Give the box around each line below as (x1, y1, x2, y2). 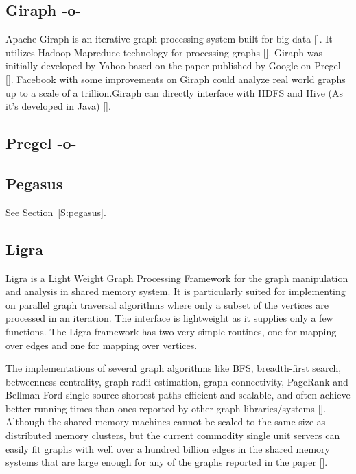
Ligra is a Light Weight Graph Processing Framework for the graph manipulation (5, 270, 348, 285)
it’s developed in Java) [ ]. (5, 99, 111, 113)
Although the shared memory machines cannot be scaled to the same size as (5, 414, 326, 429)
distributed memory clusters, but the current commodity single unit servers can (5, 428, 340, 442)
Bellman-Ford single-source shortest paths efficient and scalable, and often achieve (5, 388, 351, 402)
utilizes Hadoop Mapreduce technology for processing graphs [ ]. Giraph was (5, 45, 322, 59)
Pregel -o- (5, 132, 77, 154)
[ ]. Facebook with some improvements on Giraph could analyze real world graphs (5, 71, 346, 86)
